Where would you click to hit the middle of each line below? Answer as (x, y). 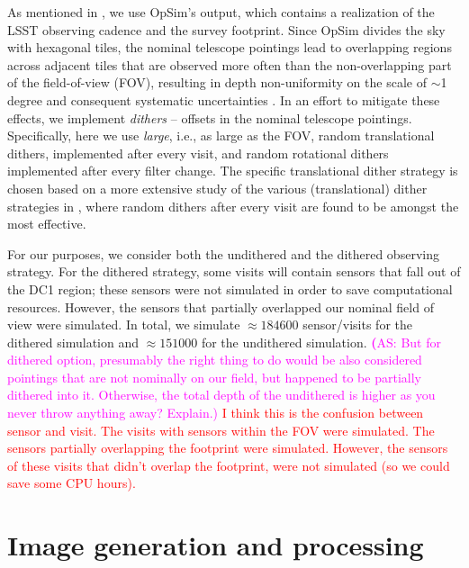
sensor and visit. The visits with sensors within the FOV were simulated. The (221, 430)
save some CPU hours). (72, 483)
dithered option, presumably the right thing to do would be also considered (215, 360)
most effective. (47, 224)
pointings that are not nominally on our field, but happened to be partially (214, 377)
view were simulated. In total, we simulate (124, 325)
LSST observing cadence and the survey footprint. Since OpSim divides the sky (226, 29)
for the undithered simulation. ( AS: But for (321, 342)
